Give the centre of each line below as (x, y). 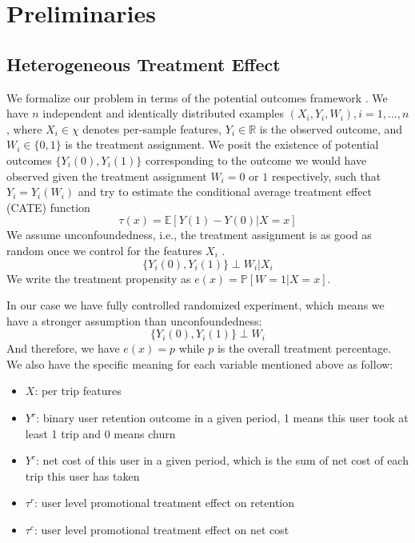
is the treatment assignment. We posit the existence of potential (222, 144)
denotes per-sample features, (152, 128)
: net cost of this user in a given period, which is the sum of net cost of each (222, 460)
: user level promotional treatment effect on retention (165, 503)
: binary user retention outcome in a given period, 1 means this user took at (222, 418)
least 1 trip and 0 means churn (100, 433)
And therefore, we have (63, 348)
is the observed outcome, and (331, 128)
